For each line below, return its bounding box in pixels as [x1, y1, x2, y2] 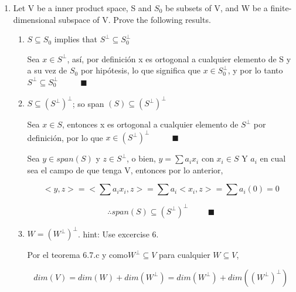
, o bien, [127, 152, 156, 165]
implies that [54, 33, 97, 45]
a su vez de [27, 64, 67, 76]
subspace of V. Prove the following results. [58, 13, 211, 25]
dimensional [13, 13, 56, 25]
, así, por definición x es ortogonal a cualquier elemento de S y [67, 52, 291, 65]
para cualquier [159, 249, 210, 261]
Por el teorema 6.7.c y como [27, 249, 128, 261]
